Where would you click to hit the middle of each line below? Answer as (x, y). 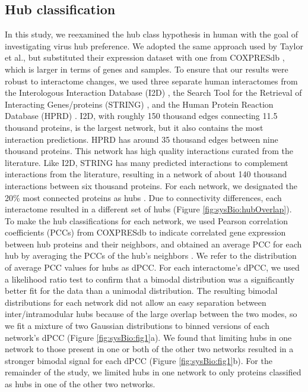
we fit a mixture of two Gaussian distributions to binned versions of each (137, 326)
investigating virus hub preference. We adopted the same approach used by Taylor (154, 46)
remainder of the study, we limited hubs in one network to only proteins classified (153, 372)
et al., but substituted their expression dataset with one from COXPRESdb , (145, 57)
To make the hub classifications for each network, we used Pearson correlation (147, 220)
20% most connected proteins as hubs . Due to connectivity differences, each (143, 197)
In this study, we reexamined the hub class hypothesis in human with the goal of (152, 34)
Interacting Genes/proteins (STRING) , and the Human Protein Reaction (139, 104)
